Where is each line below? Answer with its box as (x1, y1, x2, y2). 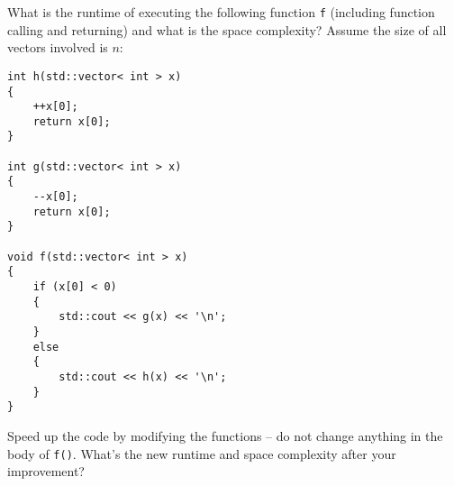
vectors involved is (7, 38, 108, 57)
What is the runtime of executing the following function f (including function (7, 3, 435, 21)
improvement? (7, 462, 85, 481)
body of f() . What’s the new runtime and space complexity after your (7, 444, 396, 463)
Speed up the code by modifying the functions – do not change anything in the (7, 426, 443, 445)
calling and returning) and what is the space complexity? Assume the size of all (7, 20, 447, 39)
